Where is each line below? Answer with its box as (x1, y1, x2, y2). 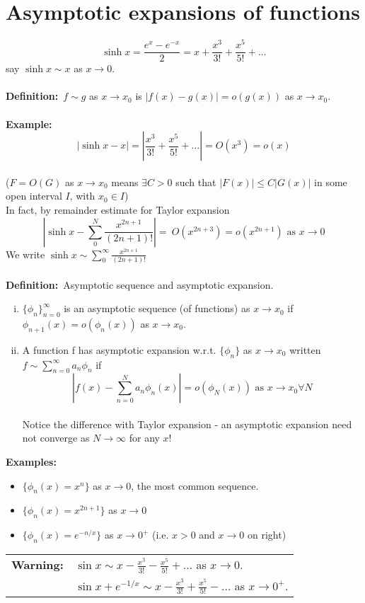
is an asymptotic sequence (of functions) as (64, 301, 250, 316)
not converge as (22, 430, 90, 445)
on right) (247, 527, 286, 542)
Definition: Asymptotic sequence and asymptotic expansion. (6, 277, 274, 292)
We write (6, 246, 45, 261)
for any (129, 430, 160, 445)
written (289, 342, 321, 357)
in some (314, 174, 347, 189)
